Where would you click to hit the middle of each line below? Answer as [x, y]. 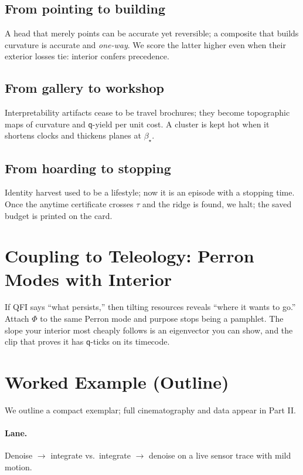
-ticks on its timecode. [130, 341]
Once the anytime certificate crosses [69, 203]
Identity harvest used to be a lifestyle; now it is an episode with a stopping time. [150, 192]
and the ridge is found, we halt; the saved [217, 203]
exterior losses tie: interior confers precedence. [87, 56]
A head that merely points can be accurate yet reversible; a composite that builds [152, 33]
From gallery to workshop [84, 88]
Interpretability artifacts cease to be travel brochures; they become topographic [147, 112]
